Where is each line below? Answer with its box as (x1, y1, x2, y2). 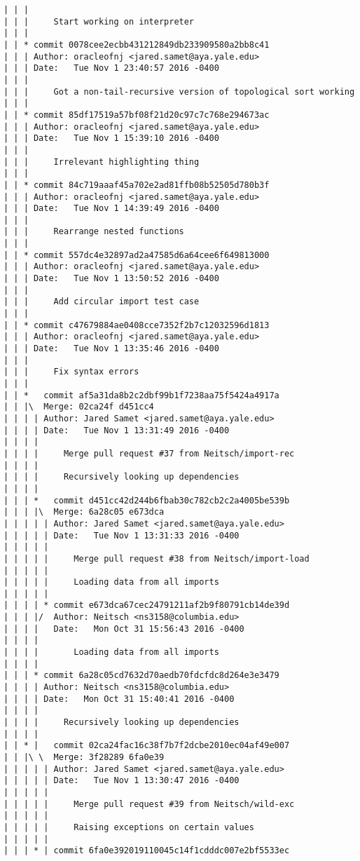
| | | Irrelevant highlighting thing (4, 156, 200, 167)
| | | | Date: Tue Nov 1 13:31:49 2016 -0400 (4, 425, 230, 435)
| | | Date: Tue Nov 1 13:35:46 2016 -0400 (4, 344, 219, 354)
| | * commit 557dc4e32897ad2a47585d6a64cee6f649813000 (4, 250, 270, 260)
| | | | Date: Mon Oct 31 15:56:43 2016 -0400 (4, 623, 244, 634)
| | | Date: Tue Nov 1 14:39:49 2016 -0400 (4, 203, 219, 214)
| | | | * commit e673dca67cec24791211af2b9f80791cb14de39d (4, 600, 290, 611)
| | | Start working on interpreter (4, 16, 195, 27)
